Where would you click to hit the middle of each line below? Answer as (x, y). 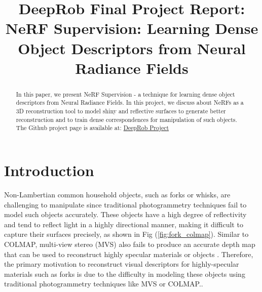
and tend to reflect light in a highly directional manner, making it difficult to (124, 224)
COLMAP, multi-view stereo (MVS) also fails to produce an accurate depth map (130, 244)
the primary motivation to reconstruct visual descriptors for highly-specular (122, 264)
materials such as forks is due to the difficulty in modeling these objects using (125, 274)
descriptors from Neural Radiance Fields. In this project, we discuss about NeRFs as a (130, 102)
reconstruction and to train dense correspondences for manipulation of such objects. (126, 119)
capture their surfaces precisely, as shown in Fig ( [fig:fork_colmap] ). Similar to (126, 234)
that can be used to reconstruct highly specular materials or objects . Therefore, (129, 254)
